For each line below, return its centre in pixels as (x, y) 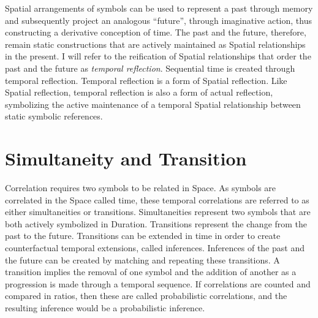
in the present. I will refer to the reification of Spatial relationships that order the (158, 56)
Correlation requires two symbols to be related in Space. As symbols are (141, 188)
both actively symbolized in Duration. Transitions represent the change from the (156, 223)
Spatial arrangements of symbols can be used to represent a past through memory (159, 8)
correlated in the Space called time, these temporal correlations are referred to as (157, 199)
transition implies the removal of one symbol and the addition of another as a (151, 272)
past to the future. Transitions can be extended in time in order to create (143, 236)
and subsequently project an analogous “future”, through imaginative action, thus (158, 20)
